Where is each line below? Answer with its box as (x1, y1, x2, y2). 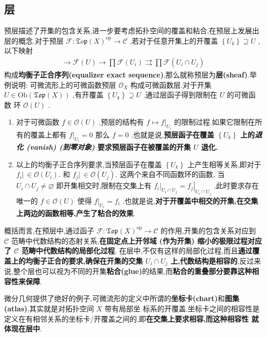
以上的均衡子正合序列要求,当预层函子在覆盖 (16, 158, 162, 169)
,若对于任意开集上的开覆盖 (130, 35, 218, 46)
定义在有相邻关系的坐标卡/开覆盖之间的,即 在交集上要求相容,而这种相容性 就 (4, 313, 259, 324)
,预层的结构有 (98, 116, 144, 127)
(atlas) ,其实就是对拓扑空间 (4, 303, 94, 313)
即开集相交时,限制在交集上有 (56, 180, 152, 191)
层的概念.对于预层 (4, 35, 64, 46)
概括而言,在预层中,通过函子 (4, 225, 94, 235)
